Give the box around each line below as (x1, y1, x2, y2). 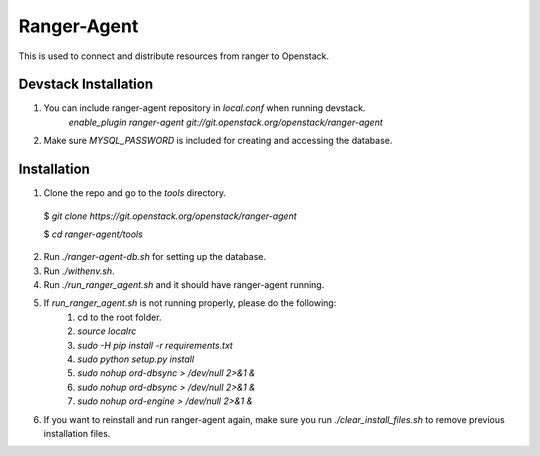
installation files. (43, 428, 111, 439)
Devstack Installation (18, 76, 154, 93)
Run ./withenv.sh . (43, 265, 115, 277)
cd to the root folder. (77, 311, 162, 323)
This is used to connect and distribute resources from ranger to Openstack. (18, 50, 330, 62)
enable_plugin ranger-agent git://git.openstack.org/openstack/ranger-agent (68, 116, 384, 128)
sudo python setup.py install (77, 353, 195, 365)
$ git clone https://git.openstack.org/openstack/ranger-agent (43, 210, 297, 222)
